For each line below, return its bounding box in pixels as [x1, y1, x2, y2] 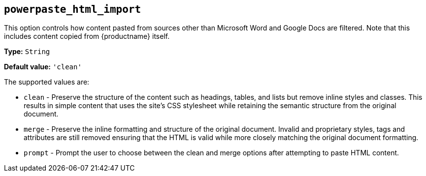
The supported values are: [4, 78, 90, 87]
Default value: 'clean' [4, 62, 82, 71]
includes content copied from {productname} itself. [4, 32, 170, 41]
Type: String [4, 47, 50, 56]
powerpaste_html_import [4, 3, 141, 15]
